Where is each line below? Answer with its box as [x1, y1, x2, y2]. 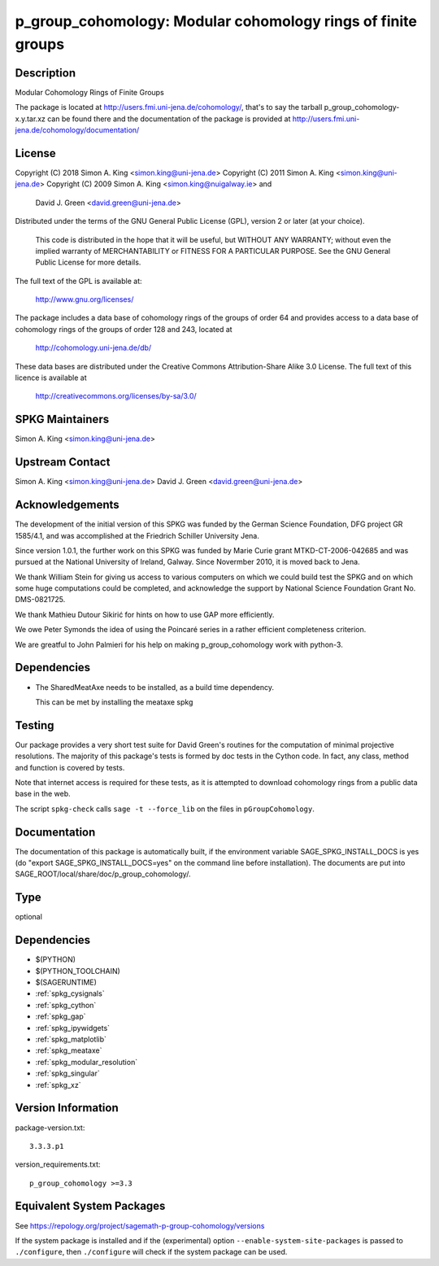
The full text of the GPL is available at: [15, 276, 142, 286]
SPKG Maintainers [15, 413, 110, 426]
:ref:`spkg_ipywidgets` [35, 1023, 110, 1032]
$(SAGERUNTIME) [35, 977, 98, 988]
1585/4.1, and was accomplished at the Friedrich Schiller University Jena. [15, 530, 259, 540]
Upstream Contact [15, 456, 111, 469]
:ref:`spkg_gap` [35, 1011, 86, 1021]
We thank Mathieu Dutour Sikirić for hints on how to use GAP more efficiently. [15, 609, 275, 619]
